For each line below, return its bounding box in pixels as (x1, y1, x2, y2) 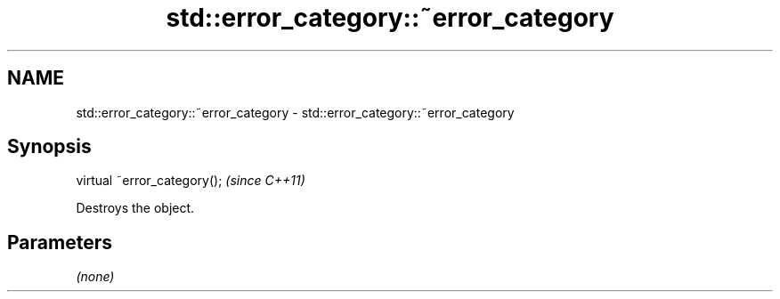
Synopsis (7, 135, 92, 158)
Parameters (7, 230, 112, 254)
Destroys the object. (76, 200, 195, 216)
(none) (76, 269, 115, 285)
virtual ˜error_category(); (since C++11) (76, 173, 305, 189)
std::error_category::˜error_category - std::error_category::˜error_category (76, 104, 515, 120)
